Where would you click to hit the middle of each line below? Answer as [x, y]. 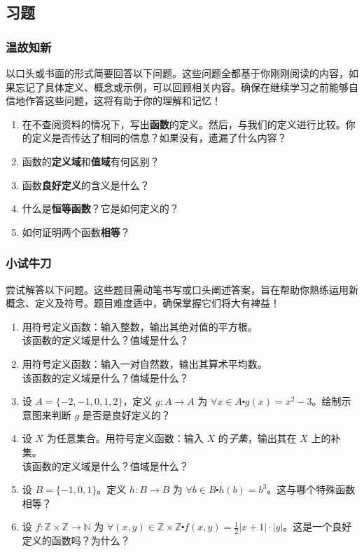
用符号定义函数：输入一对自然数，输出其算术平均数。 [145, 363]
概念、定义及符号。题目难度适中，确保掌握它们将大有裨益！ [143, 303]
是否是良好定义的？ [126, 414]
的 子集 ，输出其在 [257, 438]
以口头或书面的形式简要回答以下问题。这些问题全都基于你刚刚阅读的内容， [177, 73]
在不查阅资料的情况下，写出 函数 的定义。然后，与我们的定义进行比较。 [184, 124]
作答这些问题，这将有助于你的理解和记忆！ [123, 101]
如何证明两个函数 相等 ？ [76, 232]
